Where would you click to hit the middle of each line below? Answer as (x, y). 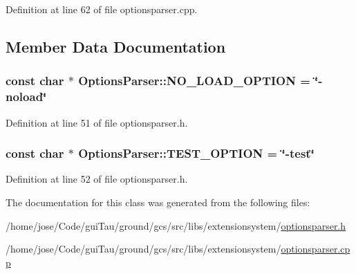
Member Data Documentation (116, 46)
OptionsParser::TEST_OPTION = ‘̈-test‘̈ (196, 153)
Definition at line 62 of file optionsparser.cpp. (102, 9)
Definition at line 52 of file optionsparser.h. (97, 179)
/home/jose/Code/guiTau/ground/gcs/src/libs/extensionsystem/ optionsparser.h (176, 225)
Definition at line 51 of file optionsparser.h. (97, 122)
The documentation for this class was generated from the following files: (158, 202)
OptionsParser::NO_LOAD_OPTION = (194, 81)
